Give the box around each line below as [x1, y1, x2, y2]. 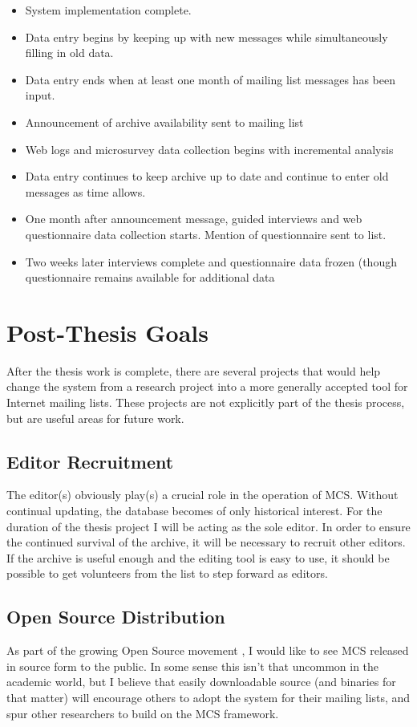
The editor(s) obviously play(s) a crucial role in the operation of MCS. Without [6, 486, 399, 503]
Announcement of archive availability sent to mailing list [25, 113, 304, 130]
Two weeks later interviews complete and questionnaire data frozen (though [25, 253, 397, 270]
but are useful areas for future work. [6, 409, 184, 426]
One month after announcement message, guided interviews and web [25, 210, 362, 227]
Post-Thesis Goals [6, 315, 209, 348]
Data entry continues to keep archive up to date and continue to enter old [25, 168, 389, 185]
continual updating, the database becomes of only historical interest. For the [6, 502, 383, 519]
